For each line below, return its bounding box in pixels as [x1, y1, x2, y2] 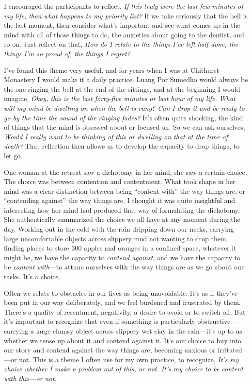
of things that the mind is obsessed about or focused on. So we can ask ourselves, [4, 122, 245, 132]
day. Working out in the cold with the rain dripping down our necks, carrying [4, 224, 234, 234]
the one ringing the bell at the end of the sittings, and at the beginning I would [4, 84, 240, 94]
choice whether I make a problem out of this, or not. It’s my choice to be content [4, 364, 243, 374]
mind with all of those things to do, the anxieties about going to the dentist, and [4, 29, 244, 39]
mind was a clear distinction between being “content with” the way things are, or [4, 185, 246, 196]
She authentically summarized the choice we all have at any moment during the [4, 214, 240, 224]
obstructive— [197, 316, 237, 326]
